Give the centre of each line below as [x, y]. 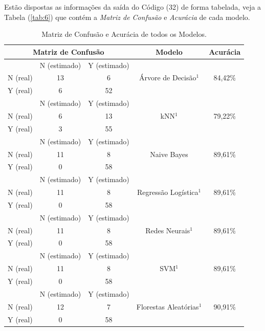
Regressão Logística [168, 192]
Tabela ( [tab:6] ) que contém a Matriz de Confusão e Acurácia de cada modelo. [127, 17]
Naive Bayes [169, 154]
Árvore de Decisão [168, 78]
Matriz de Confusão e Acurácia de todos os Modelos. [124, 34]
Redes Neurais [168, 230]
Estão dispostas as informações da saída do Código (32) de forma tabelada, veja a [133, 7]
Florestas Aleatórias [168, 306]
